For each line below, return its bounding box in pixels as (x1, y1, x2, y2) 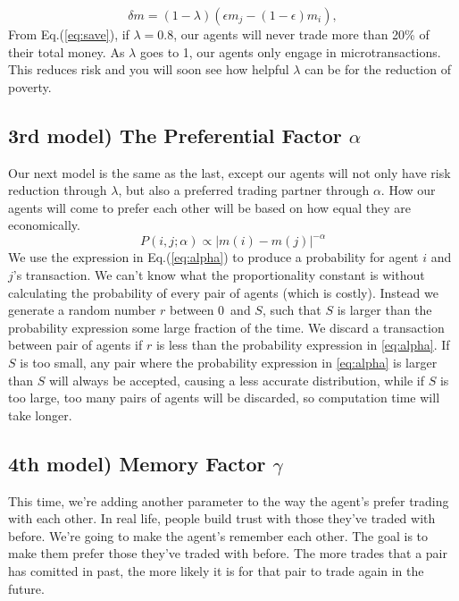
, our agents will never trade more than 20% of (173, 25, 430, 43)
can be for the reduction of (305, 60, 451, 79)
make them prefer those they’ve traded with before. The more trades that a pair (8, 544, 447, 563)
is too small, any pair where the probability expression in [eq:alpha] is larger (20, 353, 438, 372)
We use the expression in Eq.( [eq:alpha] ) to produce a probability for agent (8, 248, 419, 267)
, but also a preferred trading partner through (118, 181, 370, 199)
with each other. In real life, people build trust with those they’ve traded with (8, 509, 436, 528)
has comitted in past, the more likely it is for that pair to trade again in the (8, 561, 424, 580)
